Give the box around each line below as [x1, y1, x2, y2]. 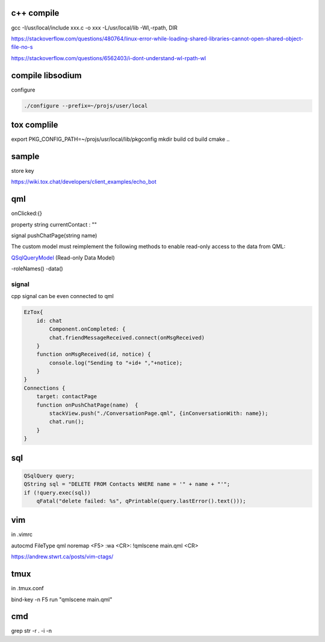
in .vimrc [11, 531, 33, 538]
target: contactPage [36, 393, 97, 400]
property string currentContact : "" [11, 220, 97, 228]
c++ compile [11, 8, 60, 18]
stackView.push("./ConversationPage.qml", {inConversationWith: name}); [49, 410, 268, 417]
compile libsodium [11, 70, 82, 81]
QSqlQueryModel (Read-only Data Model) [11, 254, 116, 261]
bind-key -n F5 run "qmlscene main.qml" [11, 596, 113, 603]
